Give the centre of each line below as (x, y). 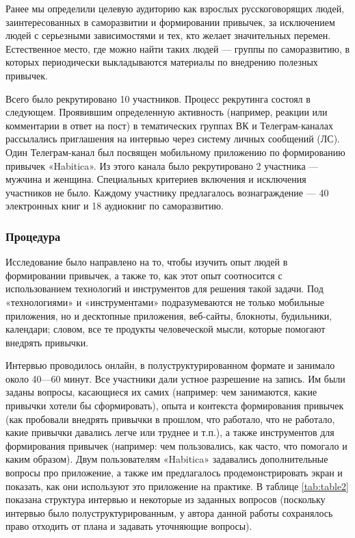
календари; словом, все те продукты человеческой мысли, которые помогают (166, 329)
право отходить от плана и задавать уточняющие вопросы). (129, 526)
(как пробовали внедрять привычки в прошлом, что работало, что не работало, (170, 419)
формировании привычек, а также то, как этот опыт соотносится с (144, 275)
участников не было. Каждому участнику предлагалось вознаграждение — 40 (167, 192)
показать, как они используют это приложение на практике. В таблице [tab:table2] (177, 486)
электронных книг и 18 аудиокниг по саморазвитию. (115, 206)
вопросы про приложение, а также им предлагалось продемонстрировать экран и (174, 473)
